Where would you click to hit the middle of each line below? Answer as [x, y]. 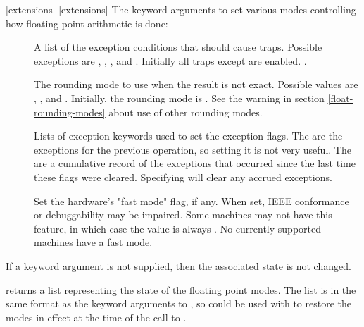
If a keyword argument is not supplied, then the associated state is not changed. [178, 265]
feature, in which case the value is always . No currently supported [178, 228]
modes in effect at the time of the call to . [96, 317]
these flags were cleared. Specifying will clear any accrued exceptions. [183, 177]
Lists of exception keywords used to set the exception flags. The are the [188, 136]
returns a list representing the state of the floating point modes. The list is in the [181, 289]
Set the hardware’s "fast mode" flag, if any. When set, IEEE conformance [192, 200]
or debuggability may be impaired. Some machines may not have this [183, 215]
